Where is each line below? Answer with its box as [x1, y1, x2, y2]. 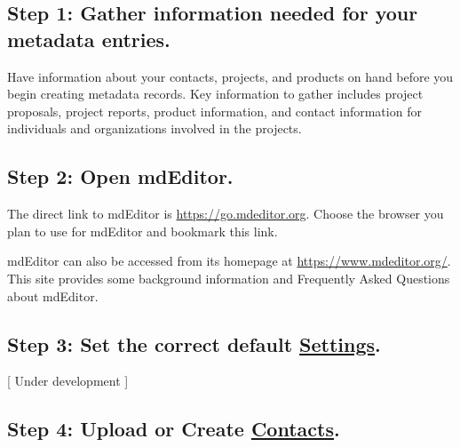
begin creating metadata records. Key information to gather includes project [7, 84, 424, 103]
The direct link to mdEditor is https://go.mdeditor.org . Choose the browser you [7, 204, 444, 223]
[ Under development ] [7, 371, 129, 390]
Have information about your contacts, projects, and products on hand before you [7, 67, 454, 85]
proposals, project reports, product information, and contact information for [7, 101, 422, 120]
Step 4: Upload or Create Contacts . [7, 415, 340, 443]
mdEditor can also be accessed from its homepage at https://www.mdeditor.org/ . [7, 251, 451, 270]
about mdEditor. [7, 286, 99, 305]
